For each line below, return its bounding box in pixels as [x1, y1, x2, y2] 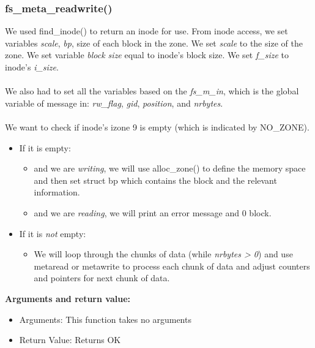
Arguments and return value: [5, 292, 130, 304]
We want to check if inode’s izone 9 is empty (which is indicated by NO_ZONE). [5, 120, 309, 133]
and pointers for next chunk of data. [34, 271, 170, 284]
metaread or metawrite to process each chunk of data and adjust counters [34, 259, 310, 272]
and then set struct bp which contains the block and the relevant [34, 173, 277, 186]
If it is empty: [19, 141, 71, 154]
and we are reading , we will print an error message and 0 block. [34, 206, 272, 219]
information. [34, 186, 80, 199]
